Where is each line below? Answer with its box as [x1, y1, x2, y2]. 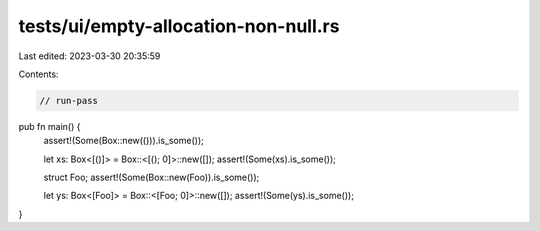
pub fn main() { [18, 120, 81, 132]
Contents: [18, 68, 59, 80]
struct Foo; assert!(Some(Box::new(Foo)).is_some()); [43, 171, 260, 184]
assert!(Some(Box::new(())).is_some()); [43, 135, 204, 147]
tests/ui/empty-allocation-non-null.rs [18, 15, 340, 37]
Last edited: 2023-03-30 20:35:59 [18, 50, 161, 62]
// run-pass [39, 95, 99, 106]
